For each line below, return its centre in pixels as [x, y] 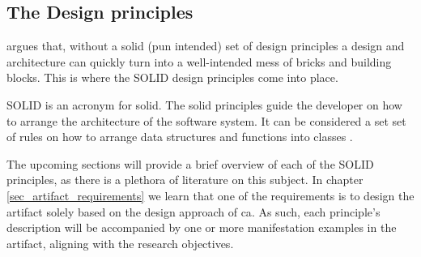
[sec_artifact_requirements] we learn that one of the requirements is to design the [210, 195]
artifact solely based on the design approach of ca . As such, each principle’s [193, 211]
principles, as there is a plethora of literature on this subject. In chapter [185, 180]
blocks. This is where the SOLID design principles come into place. [172, 77]
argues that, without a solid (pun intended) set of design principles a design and [206, 46]
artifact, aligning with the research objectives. [120, 243]
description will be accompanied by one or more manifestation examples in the [202, 227]
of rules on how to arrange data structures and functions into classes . [180, 137]
